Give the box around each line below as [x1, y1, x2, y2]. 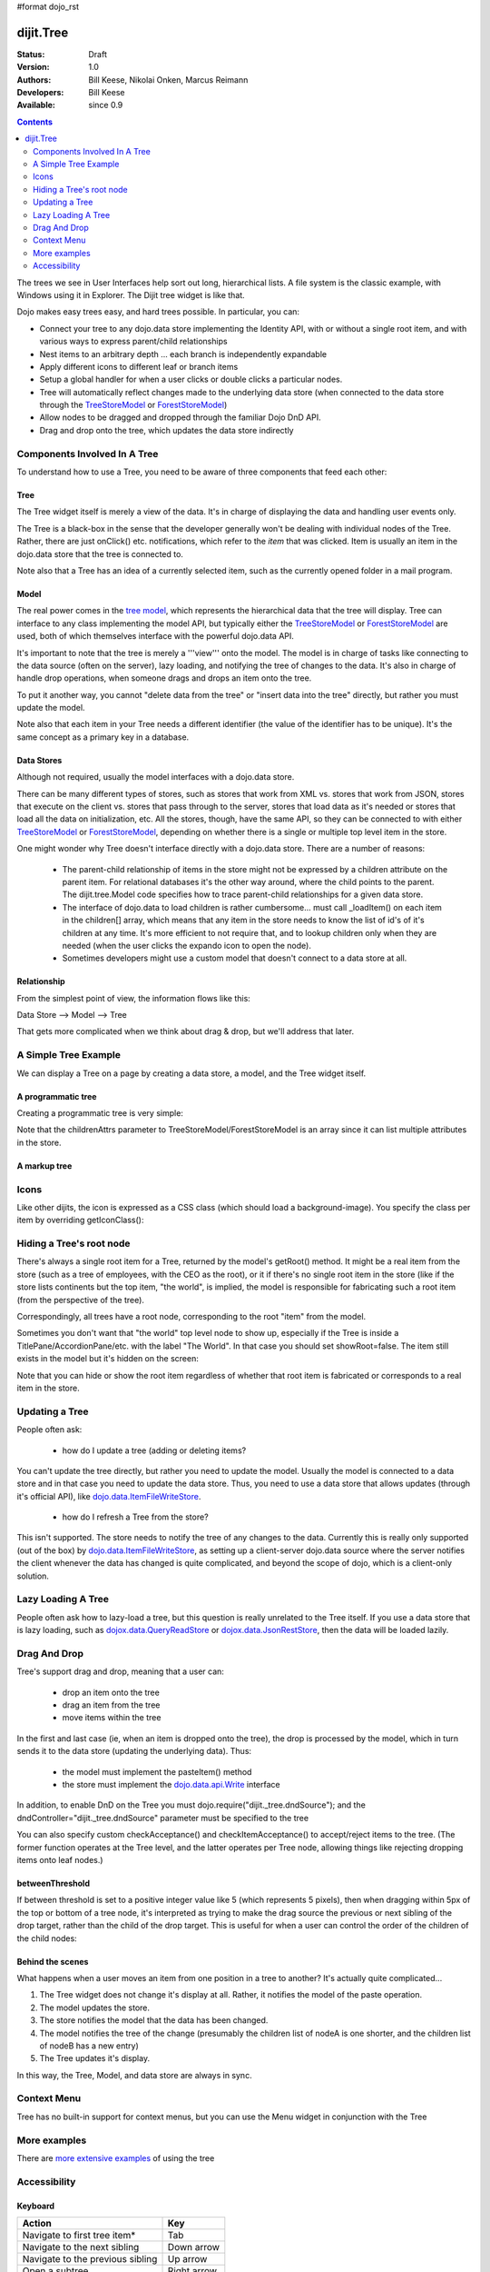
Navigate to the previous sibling [22, 2252, 158, 2265]
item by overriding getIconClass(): [16, 1214, 144, 1226]
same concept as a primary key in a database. [16, 732, 190, 742]
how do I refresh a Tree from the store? [62, 1511, 209, 1522]
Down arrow [167, 2240, 220, 2253]
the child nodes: [16, 1932, 77, 1944]
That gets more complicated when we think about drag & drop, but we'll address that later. [16, 1026, 354, 1037]
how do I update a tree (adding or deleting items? [62, 1445, 247, 1456]
